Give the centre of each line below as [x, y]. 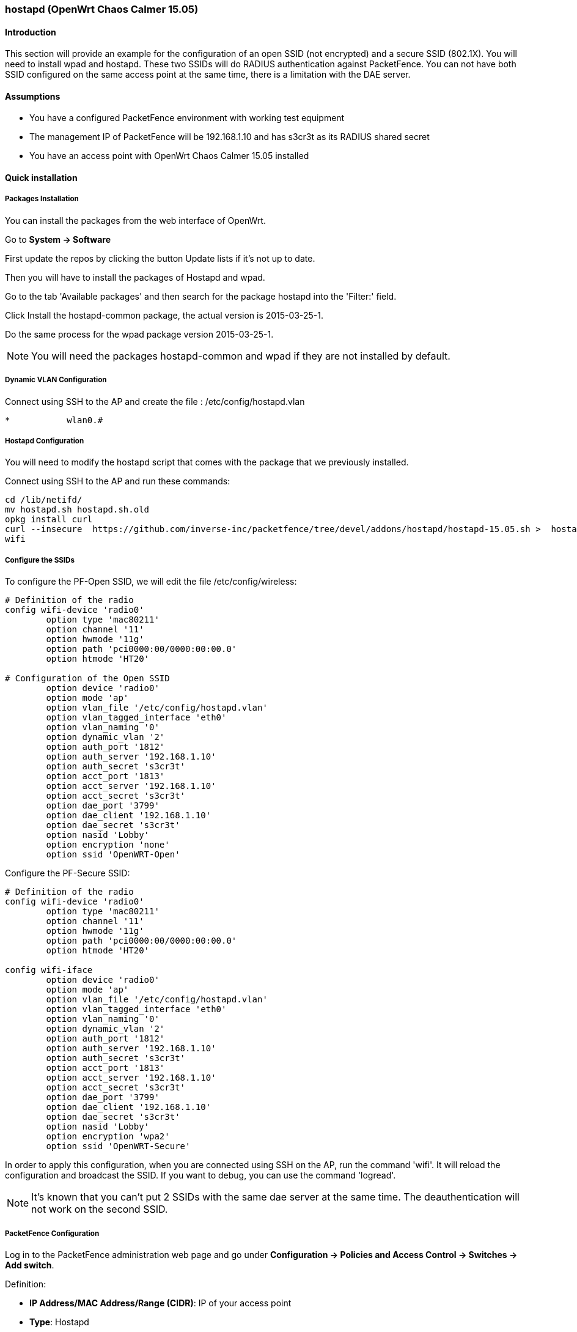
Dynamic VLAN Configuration [56, 380]
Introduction [31, 32]
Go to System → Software [58, 239]
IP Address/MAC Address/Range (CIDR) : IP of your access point [160, 1303]
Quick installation [41, 178]
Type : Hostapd [59, 1322]
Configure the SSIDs [40, 560]
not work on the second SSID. [100, 1209]
